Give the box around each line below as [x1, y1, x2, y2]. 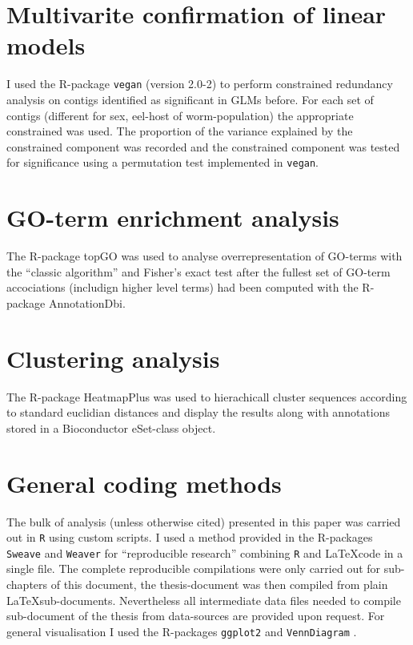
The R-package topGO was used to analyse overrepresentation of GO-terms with [6, 248, 403, 264]
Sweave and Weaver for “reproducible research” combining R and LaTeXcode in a [6, 544, 403, 561]
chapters [6, 576, 48, 593]
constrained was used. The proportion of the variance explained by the [6, 123, 353, 139]
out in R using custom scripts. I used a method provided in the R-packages [6, 529, 373, 546]
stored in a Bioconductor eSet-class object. [6, 419, 216, 436]
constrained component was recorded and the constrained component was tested [6, 138, 400, 155]
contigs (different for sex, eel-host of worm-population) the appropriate [6, 107, 354, 123]
